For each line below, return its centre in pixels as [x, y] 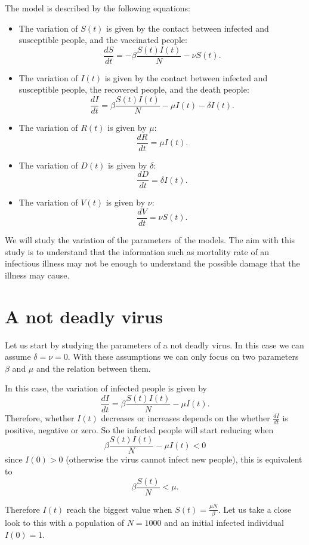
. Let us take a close [255, 509]
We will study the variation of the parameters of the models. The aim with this [150, 240]
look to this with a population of [65, 523]
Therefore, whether [40, 418]
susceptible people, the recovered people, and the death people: [134, 89]
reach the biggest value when [119, 509]
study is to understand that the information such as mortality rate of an [137, 251]
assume [18, 356]
